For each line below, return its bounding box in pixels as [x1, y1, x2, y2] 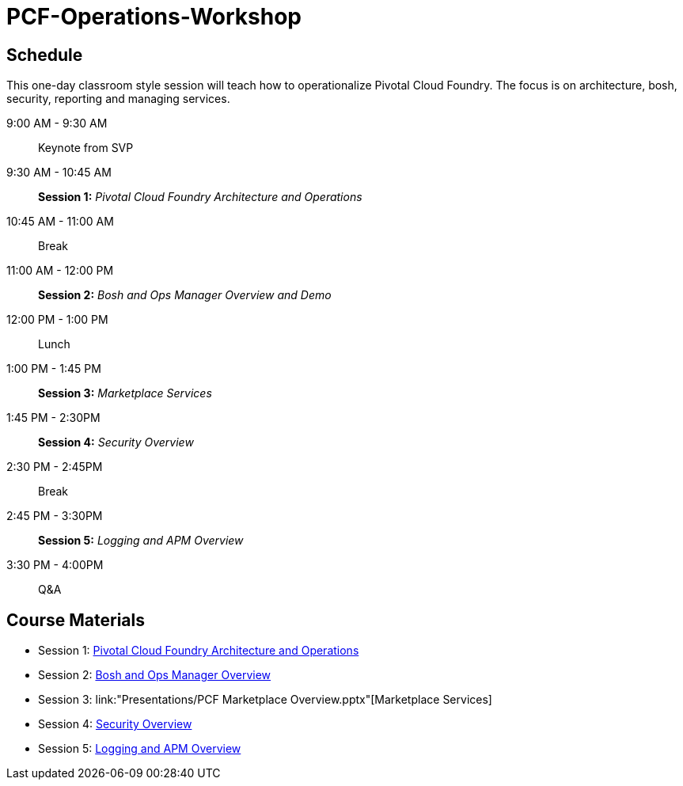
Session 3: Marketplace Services [38, 386, 212, 401]
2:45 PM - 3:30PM [6, 509, 103, 523]
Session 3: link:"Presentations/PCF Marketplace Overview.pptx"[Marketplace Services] [38, 693, 492, 707]
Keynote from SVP [38, 141, 134, 155]
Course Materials [6, 609, 146, 630]
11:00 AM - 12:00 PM [6, 264, 114, 278]
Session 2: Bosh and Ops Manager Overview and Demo [38, 288, 332, 302]
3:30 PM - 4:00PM [6, 558, 104, 572]
